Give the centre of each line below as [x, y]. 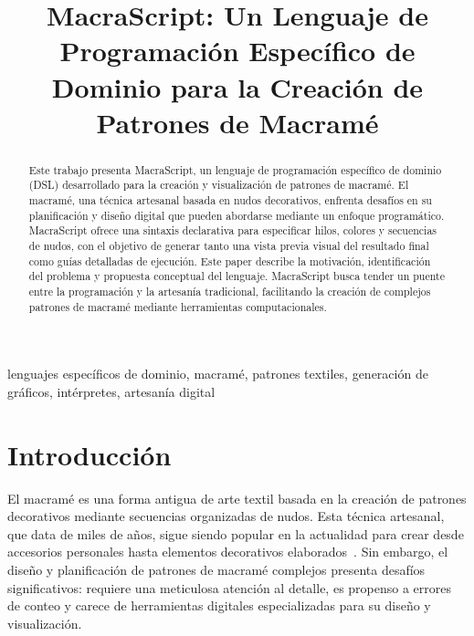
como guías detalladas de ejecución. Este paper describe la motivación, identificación [230, 261]
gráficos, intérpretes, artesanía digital [111, 391]
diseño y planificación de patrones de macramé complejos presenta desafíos [216, 569]
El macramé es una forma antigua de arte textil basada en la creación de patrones [237, 498]
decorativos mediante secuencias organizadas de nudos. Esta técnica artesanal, [226, 516]
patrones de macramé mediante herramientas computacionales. [178, 306]
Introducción [90, 454]
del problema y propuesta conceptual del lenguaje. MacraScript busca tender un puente [237, 276]
